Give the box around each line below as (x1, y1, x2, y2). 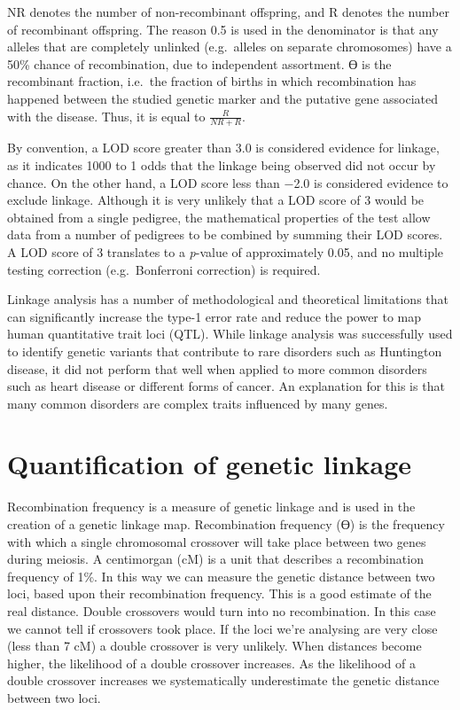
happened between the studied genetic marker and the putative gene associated (7, 89, 439, 107)
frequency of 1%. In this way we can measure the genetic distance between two (7, 566, 435, 585)
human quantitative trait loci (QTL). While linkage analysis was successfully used (7, 324, 453, 343)
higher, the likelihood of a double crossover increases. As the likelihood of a (7, 653, 416, 672)
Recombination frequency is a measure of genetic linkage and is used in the (7, 497, 416, 516)
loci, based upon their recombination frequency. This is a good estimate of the (7, 584, 432, 603)
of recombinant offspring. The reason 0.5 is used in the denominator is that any (7, 20, 439, 38)
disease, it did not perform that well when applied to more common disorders (7, 359, 427, 378)
